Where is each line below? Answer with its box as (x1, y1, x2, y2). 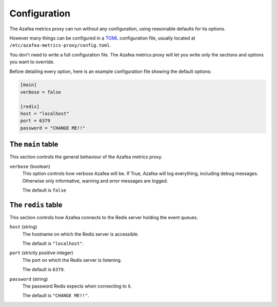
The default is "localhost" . (22, 240, 84, 246)
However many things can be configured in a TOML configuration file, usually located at (9, 35, 195, 41)
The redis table (9, 200, 63, 209)
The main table (9, 140, 58, 149)
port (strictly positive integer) (9, 250, 74, 256)
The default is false (22, 187, 67, 193)
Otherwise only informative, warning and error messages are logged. (22, 178, 168, 184)
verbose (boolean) (9, 163, 51, 169)
